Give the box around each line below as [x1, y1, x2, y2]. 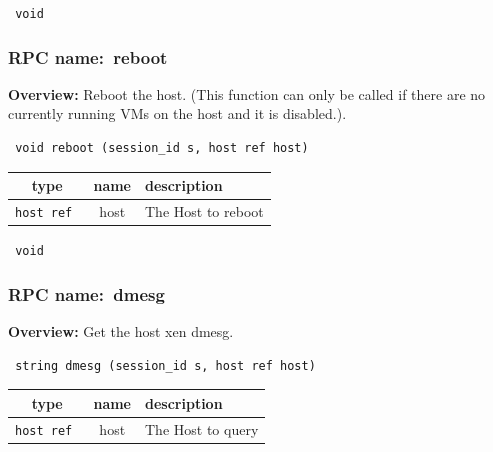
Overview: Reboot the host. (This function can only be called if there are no [8, 83, 486, 104]
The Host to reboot [145, 201, 264, 222]
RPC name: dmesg [8, 281, 165, 306]
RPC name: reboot [8, 44, 168, 69]
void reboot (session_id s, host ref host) [15, 141, 309, 156]
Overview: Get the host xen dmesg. [8, 321, 234, 342]
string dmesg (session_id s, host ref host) [15, 358, 316, 373]
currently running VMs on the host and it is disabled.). [8, 103, 347, 124]
